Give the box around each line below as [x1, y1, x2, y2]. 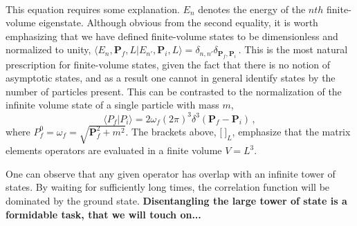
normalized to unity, [6, 42, 91, 57]
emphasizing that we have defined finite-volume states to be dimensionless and [6, 28, 338, 43]
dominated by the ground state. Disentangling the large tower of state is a [6, 193, 347, 207]
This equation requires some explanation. [6, 1, 180, 16]
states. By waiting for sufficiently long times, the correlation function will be [6, 180, 330, 194]
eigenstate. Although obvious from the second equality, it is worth [39, 15, 318, 30]
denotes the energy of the [198, 1, 306, 16]
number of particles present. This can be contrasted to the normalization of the [6, 84, 342, 98]
